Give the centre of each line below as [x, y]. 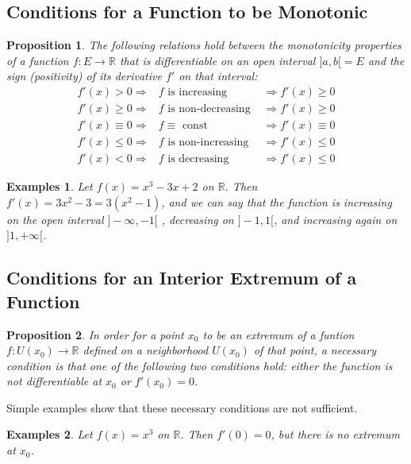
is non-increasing [208, 143]
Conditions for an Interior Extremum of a [182, 278]
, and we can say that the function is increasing [277, 201]
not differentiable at [54, 381]
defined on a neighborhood [146, 350]
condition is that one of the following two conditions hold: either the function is [200, 365]
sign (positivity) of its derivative [84, 76]
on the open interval [55, 219]
